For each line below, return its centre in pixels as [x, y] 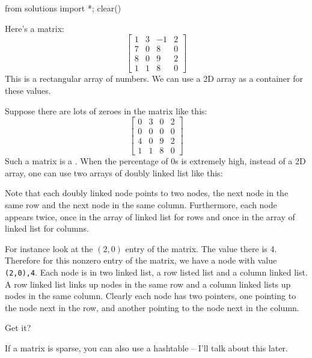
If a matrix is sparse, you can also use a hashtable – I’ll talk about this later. [146, 348]
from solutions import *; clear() [63, 8]
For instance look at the [49, 248]
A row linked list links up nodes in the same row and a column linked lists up [148, 284]
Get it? [18, 328]
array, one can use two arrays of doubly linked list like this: [114, 172]
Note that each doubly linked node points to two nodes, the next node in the [147, 193]
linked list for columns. [47, 228]
